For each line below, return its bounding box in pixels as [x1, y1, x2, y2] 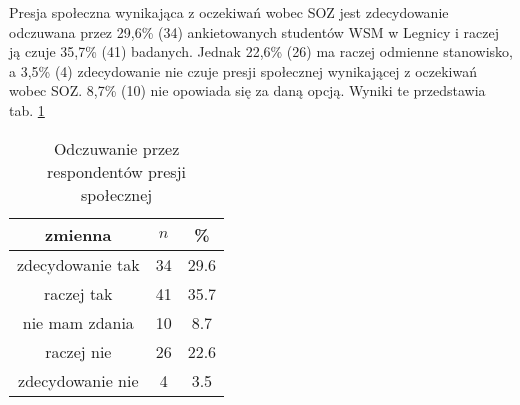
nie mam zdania [22, 310, 134, 334]
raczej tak [44, 281, 113, 305]
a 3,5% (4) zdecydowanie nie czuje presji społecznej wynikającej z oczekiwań [9, 60, 478, 81]
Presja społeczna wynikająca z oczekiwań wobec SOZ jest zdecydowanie [9, 2, 449, 22]
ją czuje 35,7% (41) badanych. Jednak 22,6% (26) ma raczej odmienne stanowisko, [9, 41, 513, 62]
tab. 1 [9, 99, 45, 120]
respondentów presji [47, 159, 187, 183]
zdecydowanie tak [17, 252, 140, 276]
